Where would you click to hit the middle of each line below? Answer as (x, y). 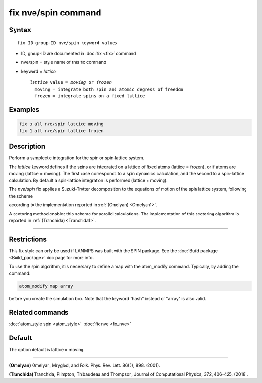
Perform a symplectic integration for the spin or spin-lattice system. (77, 158)
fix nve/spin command (55, 13)
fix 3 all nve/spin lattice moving (61, 124)
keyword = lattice (39, 71)
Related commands (39, 312)
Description (27, 146)
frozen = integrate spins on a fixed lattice (90, 96)
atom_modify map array (46, 286)
